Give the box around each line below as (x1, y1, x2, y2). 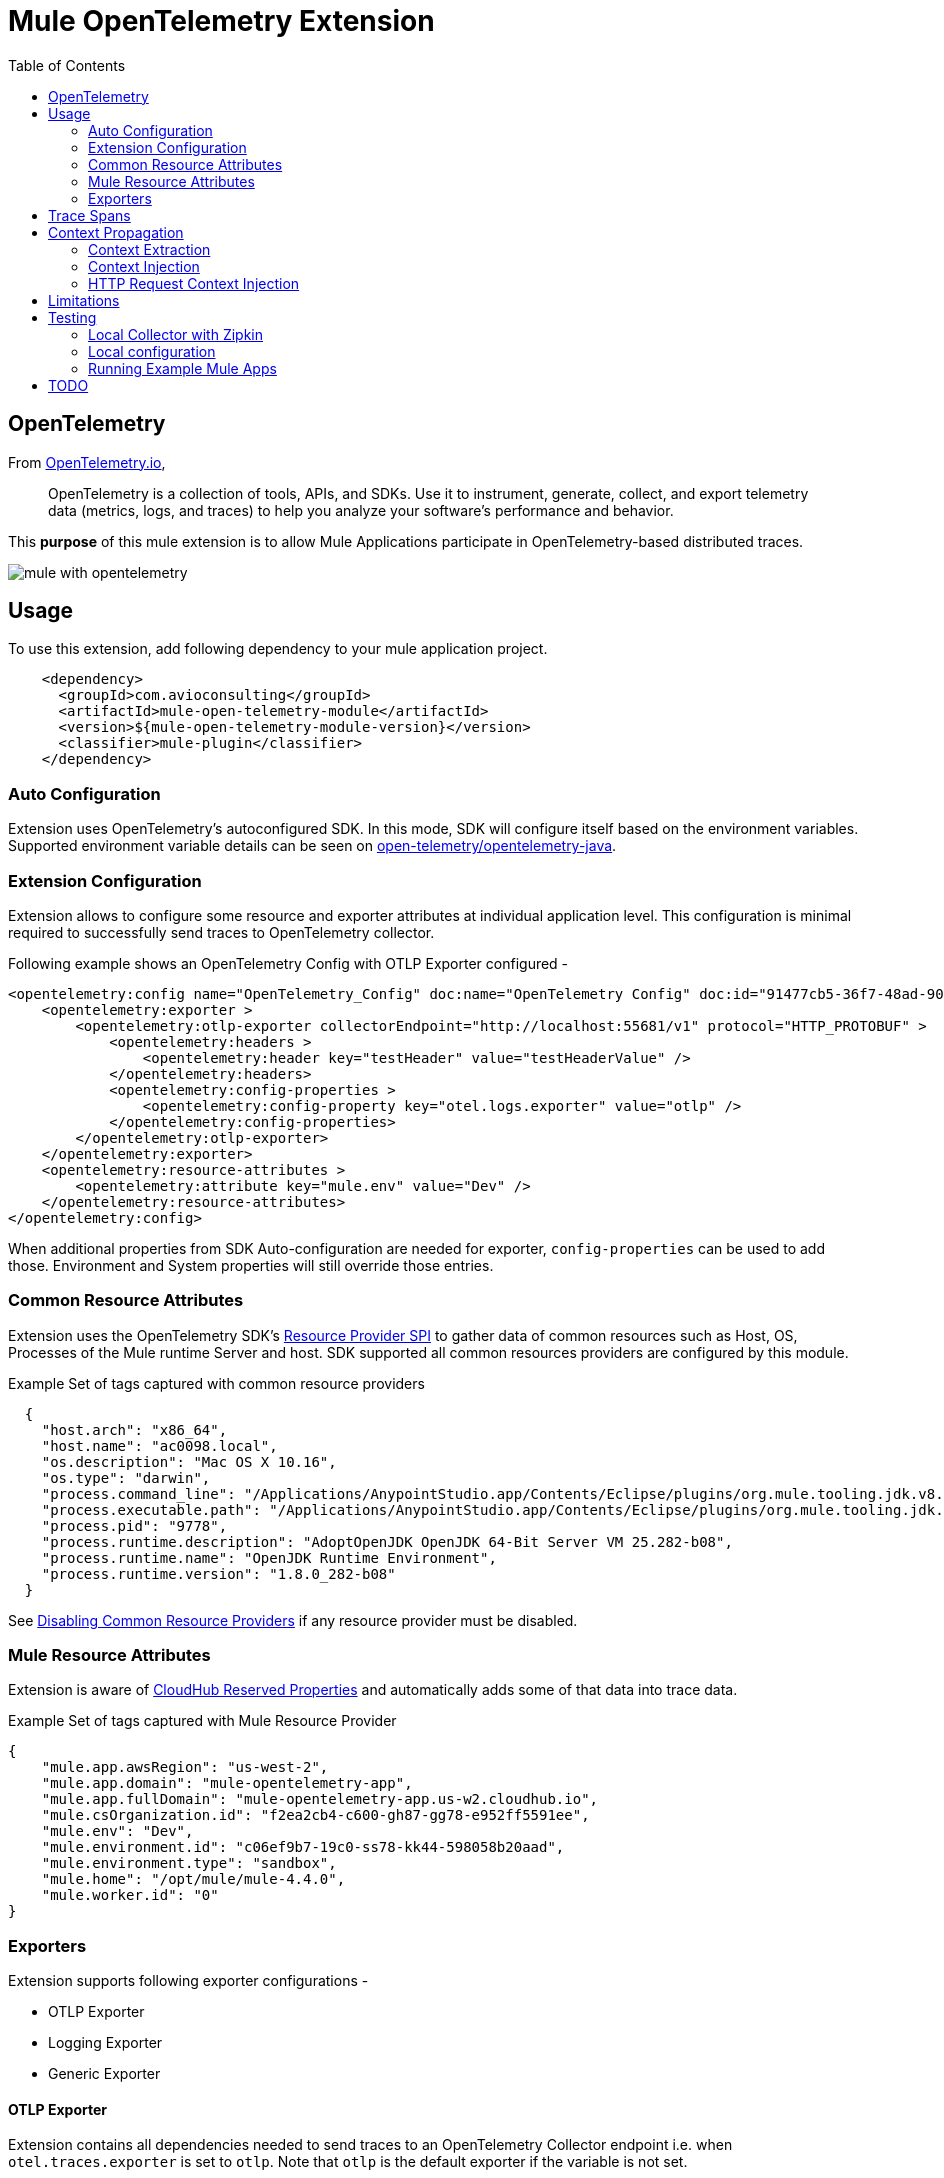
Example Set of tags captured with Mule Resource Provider (8, 1712, 397, 1730)
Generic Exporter (48, 2065, 161, 2083)
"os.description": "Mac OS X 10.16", (41, 1453, 337, 1470)
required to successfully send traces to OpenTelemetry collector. (8, 923, 435, 941)
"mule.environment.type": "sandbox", (41, 1855, 337, 1872)
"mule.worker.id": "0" (41, 1887, 219, 1904)
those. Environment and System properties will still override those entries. (8, 1256, 494, 1274)
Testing (48, 308, 97, 326)
